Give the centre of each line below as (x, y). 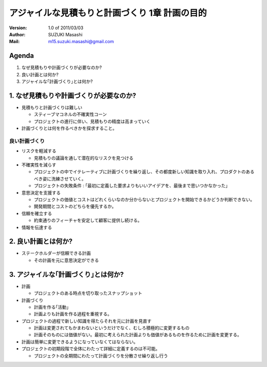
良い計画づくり (27, 141)
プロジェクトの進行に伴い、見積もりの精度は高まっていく (92, 121)
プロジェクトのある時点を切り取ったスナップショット (88, 293)
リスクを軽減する (39, 151)
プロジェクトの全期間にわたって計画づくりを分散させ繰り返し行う (101, 356)
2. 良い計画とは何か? (41, 241)
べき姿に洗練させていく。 (60, 179)
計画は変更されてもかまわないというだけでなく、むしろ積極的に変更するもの (112, 328)
